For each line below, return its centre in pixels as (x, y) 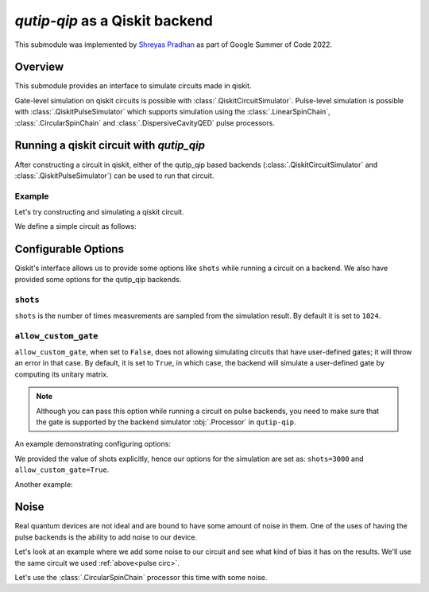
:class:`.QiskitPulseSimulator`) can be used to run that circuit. (114, 176)
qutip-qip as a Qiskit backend (114, 21)
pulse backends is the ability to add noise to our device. (106, 537)
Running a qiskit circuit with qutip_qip (110, 146)
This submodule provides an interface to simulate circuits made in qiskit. (133, 86)
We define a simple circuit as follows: (75, 226)
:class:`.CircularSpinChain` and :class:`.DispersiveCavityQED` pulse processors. (145, 122)
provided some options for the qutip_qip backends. (98, 279)
